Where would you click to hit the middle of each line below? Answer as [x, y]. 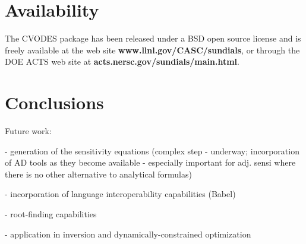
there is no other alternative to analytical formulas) [98, 174]
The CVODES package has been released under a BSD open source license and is [153, 38]
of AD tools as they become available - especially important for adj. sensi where [150, 162]
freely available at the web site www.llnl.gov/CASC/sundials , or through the [152, 50]
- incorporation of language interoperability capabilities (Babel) [120, 194]
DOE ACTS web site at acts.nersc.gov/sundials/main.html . [122, 61]
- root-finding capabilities [51, 214]
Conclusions [54, 102]
